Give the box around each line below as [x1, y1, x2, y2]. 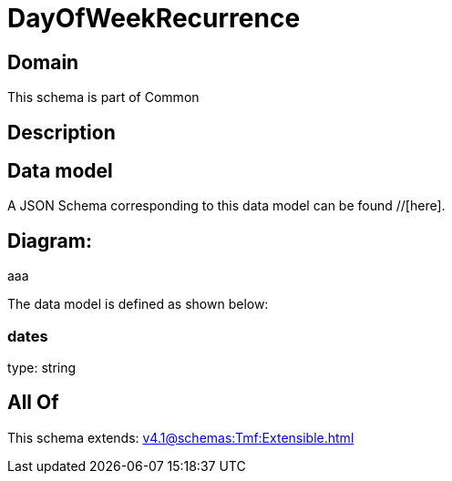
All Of [7, 391, 59, 414]
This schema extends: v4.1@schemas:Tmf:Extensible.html [7, 429, 354, 445]
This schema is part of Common [7, 89, 200, 106]
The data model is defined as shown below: [7, 296, 269, 312]
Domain [7, 50, 79, 74]
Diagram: [7, 229, 92, 252]
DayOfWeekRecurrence [7, 3, 301, 34]
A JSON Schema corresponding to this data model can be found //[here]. [7, 198, 446, 214]
